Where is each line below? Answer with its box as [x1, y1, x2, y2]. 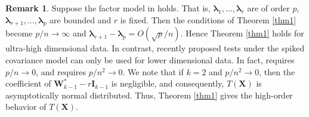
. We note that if [122, 65, 184, 78]
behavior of [5, 100, 47, 113]
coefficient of [5, 77, 51, 90]
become [5, 27, 33, 39]
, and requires [36, 65, 86, 78]
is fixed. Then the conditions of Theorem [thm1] [120, 13, 296, 26]
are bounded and [50, 13, 112, 26]
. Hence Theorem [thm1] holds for [180, 27, 304, 39]
